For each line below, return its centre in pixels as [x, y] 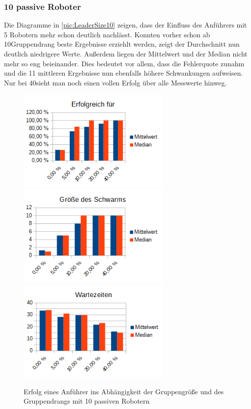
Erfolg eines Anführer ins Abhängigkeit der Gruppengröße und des [124, 391]
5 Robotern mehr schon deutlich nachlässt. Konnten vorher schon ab [107, 34]
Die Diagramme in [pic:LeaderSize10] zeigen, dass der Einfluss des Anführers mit [125, 25]
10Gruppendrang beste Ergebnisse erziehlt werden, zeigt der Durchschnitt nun [122, 44]
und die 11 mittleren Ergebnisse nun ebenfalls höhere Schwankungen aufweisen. [124, 73]
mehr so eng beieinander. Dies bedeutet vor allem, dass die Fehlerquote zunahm [124, 63]
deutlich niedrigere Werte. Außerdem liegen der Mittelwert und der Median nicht [126, 54]
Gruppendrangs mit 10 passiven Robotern [87, 401]
